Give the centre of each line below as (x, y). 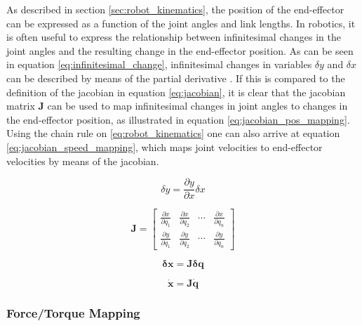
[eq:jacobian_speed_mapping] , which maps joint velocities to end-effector (165, 146)
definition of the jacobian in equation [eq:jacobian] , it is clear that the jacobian (176, 92)
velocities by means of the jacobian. (83, 161)
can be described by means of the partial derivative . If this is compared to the (176, 78)
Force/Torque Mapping (73, 312)
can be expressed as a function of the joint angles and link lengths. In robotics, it (181, 23)
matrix (21, 106)
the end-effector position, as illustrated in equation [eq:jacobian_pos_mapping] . (178, 119)
